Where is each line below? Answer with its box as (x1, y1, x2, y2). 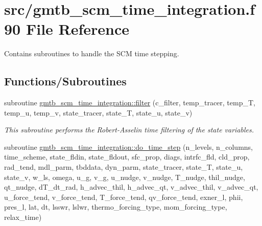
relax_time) (4, 212, 42, 222)
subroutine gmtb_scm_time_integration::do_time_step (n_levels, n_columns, (4, 141, 253, 152)
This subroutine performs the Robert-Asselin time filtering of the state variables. (4, 124, 254, 135)
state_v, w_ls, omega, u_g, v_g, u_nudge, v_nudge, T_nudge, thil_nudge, (4, 171, 245, 182)
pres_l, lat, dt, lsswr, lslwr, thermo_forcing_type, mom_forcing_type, (4, 201, 227, 212)
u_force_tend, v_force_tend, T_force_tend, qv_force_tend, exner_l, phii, (4, 191, 243, 202)
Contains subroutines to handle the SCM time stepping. (4, 48, 179, 59)
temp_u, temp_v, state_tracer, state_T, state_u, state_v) (4, 107, 193, 118)
